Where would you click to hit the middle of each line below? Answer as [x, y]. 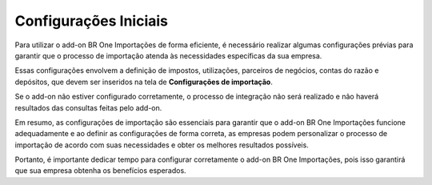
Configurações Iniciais [91, 21]
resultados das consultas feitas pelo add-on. [88, 107]
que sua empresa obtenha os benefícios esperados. [101, 171]
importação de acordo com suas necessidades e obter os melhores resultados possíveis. [162, 145]
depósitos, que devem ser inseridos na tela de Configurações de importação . [144, 82]
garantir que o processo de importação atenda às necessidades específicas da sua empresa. [168, 55]
